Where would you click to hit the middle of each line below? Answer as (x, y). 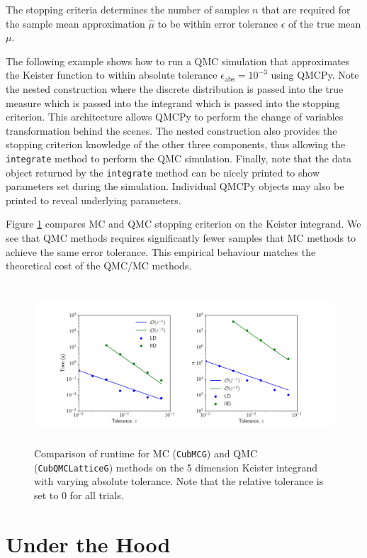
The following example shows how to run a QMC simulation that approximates (178, 61)
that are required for (306, 9)
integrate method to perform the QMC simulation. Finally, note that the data (179, 158)
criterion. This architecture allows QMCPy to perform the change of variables (175, 117)
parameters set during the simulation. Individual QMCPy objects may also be (175, 186)
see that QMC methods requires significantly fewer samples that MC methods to (181, 238)
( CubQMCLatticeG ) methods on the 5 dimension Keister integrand (176, 467)
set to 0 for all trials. (79, 495)
